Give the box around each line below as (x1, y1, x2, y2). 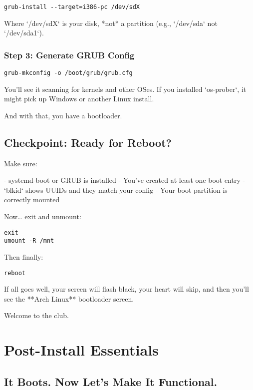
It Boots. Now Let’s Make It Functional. (4, 374, 218, 389)
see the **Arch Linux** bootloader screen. (4, 293, 134, 304)
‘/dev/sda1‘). (4, 27, 44, 38)
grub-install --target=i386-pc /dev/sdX (4, 3, 140, 10)
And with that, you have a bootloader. (4, 110, 122, 120)
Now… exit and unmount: (4, 211, 81, 222)
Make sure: (4, 158, 37, 168)
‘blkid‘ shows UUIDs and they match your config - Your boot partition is (4, 184, 228, 195)
